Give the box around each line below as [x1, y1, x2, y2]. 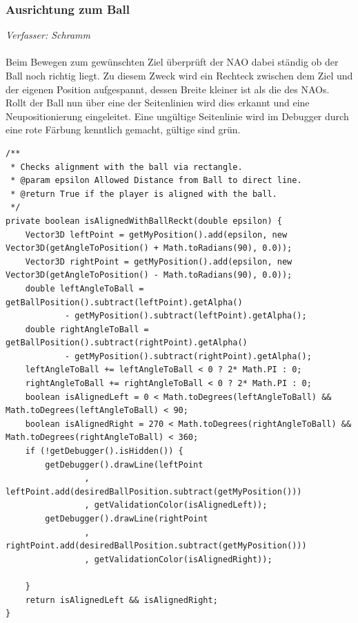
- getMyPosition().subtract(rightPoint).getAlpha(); [64, 351, 312, 361]
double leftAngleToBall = [25, 283, 144, 294]
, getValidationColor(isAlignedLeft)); [84, 500, 268, 510]
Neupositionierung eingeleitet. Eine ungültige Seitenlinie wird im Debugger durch [6, 108, 349, 123]
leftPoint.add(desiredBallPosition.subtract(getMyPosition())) [6, 486, 302, 497]
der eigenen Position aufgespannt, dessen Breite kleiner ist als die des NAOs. [6, 82, 330, 96]
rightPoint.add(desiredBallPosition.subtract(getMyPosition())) [6, 541, 307, 551]
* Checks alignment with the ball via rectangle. [10, 162, 243, 172]
